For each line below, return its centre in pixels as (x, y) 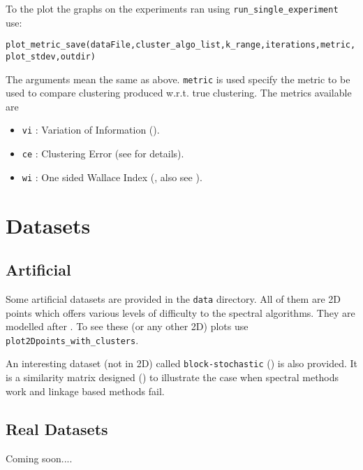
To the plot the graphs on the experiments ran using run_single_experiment (172, 8)
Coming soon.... (39, 458)
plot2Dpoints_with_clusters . (72, 340)
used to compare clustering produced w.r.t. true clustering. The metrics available (179, 93)
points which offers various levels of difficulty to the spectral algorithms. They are (180, 312)
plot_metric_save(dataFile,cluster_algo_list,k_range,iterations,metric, (181, 45)
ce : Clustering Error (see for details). (103, 154)
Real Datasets (57, 428)
